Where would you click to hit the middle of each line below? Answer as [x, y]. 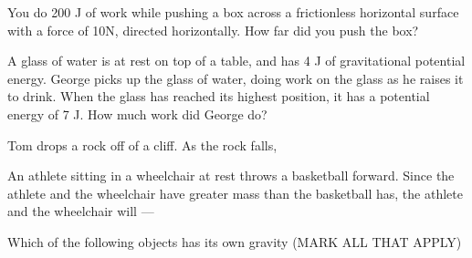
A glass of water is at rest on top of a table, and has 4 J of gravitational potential [236, 61]
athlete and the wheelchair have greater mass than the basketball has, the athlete [235, 193]
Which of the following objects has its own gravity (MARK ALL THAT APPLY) [235, 241]
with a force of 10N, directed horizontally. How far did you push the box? [213, 30]
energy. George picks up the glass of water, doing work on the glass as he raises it [236, 78]
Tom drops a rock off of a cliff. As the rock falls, [142, 144]
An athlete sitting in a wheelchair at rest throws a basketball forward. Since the [231, 175]
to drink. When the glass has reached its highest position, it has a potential [219, 96]
